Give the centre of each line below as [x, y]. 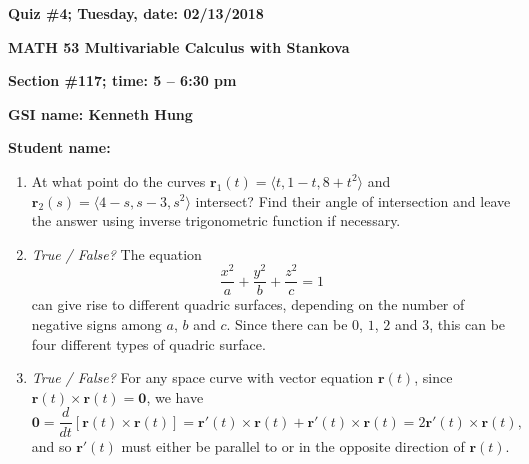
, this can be [467, 324]
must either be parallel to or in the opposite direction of [293, 445]
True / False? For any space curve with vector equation [202, 377]
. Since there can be [287, 324]
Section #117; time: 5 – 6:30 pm [122, 80]
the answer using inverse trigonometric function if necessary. [216, 220]
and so [51, 445]
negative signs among [96, 324]
